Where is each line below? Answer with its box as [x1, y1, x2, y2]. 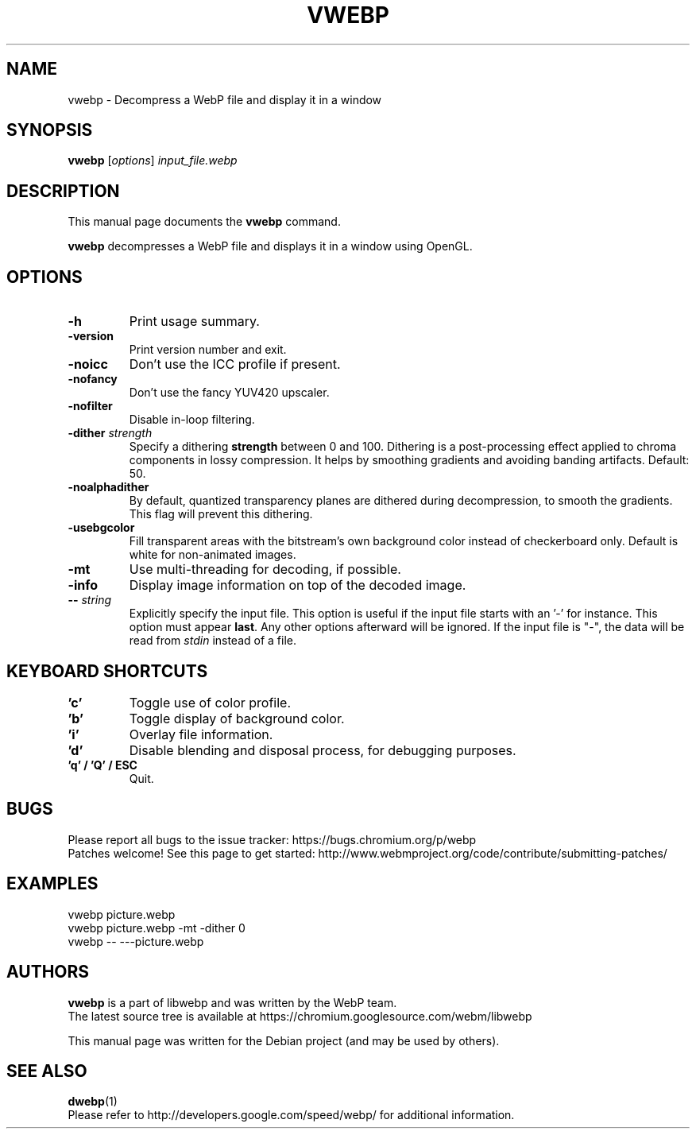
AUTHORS [6, 962, 90, 982]
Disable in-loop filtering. [129, 413, 255, 427]
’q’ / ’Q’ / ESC [68, 757, 137, 772]
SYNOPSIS [6, 120, 93, 141]
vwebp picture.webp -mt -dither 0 [68, 920, 246, 935]
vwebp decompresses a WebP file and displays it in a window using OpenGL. [68, 239, 473, 254]
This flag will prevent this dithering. [129, 507, 313, 521]
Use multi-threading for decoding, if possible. [129, 561, 401, 578]
